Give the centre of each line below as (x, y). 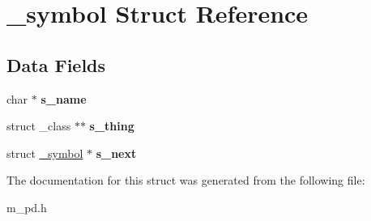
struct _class (39, 126)
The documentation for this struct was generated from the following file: (186, 180)
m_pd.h (27, 207)
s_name (64, 98)
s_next (116, 153)
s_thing (112, 126)
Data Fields (56, 64)
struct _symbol (45, 153)
